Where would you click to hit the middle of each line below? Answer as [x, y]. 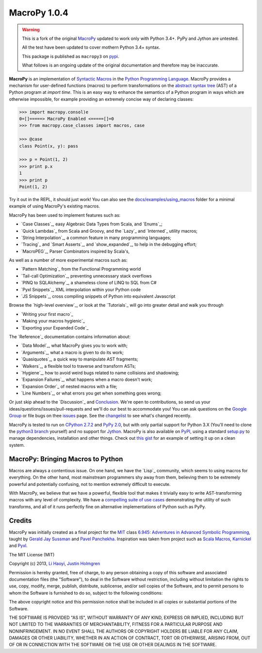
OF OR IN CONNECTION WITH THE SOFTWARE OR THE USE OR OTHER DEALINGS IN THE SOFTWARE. [113, 645]
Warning [31, 30]
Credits [20, 521]
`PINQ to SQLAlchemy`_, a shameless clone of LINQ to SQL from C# [89, 283]
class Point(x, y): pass [49, 146]
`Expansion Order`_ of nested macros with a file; [69, 386]
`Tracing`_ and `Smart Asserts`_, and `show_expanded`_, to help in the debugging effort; [109, 244]
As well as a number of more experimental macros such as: [68, 260]
